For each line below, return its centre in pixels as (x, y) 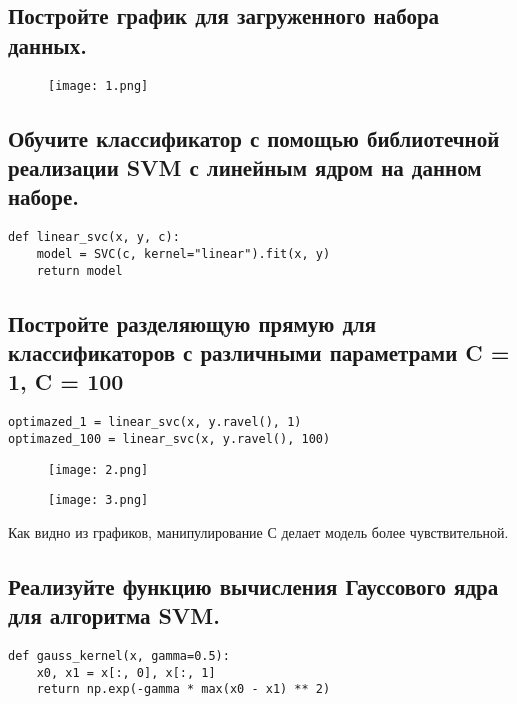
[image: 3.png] (98, 500)
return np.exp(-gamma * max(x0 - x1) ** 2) (183, 689)
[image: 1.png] (98, 85)
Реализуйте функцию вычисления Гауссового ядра (253, 585)
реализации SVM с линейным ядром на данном (245, 167)
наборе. (44, 196)
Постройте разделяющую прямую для (192, 322)
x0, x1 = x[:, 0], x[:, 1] (126, 672)
